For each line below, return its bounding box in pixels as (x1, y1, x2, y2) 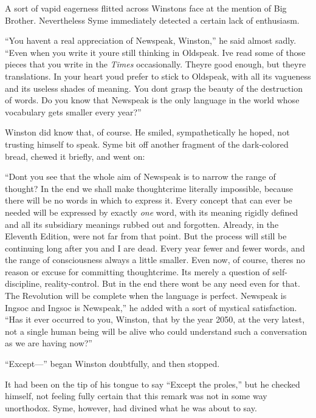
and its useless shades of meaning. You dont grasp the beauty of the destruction (5, 81, 303, 94)
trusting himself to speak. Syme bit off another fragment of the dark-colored (5, 137, 289, 150)
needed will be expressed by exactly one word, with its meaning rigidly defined (5, 205, 298, 218)
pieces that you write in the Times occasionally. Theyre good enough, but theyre (5, 58, 306, 70)
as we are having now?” (5, 337, 92, 349)
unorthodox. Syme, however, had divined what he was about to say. (5, 401, 257, 414)
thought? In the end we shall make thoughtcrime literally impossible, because (5, 182, 294, 194)
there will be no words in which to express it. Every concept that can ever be (5, 194, 292, 207)
